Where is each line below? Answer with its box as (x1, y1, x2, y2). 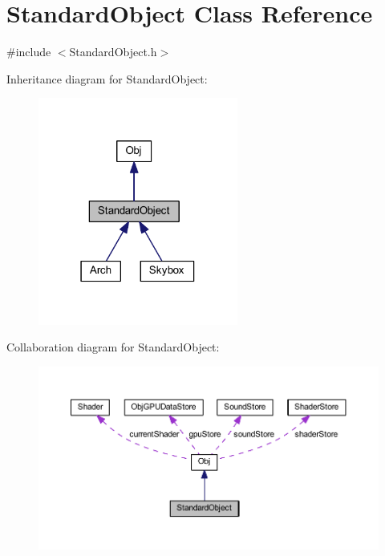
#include (6, 43, 51, 60)
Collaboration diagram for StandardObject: (6, 339, 220, 355)
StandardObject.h (69, 43, 157, 60)
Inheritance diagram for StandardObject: (6, 70, 208, 87)
